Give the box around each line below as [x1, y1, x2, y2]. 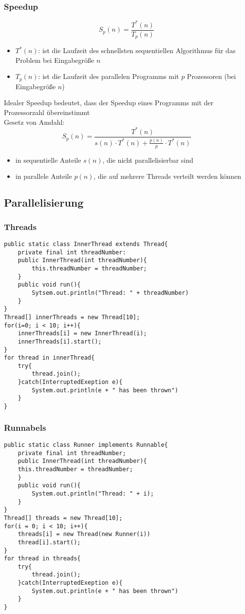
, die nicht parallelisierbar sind [102, 154, 193, 165]
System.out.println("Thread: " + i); [32, 490, 154, 497]
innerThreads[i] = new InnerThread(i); [18, 330, 147, 337]
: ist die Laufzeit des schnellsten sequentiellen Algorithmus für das [38, 45, 236, 56]
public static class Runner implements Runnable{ [4, 441, 168, 448]
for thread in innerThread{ [4, 354, 95, 362]
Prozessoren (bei [187, 71, 236, 81]
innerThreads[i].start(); [18, 338, 102, 345]
